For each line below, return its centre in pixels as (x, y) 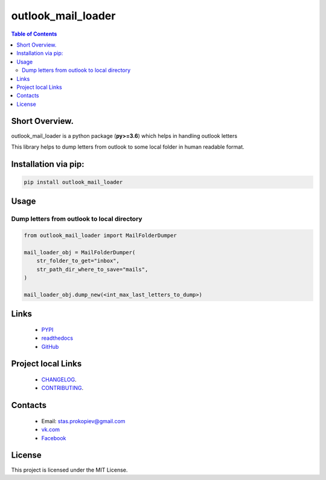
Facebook (54, 438)
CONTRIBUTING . (62, 388)
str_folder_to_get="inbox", (78, 261)
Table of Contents (34, 34)
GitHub (50, 346)
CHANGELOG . (59, 380)
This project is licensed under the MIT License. (69, 470)
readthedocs (57, 338)
